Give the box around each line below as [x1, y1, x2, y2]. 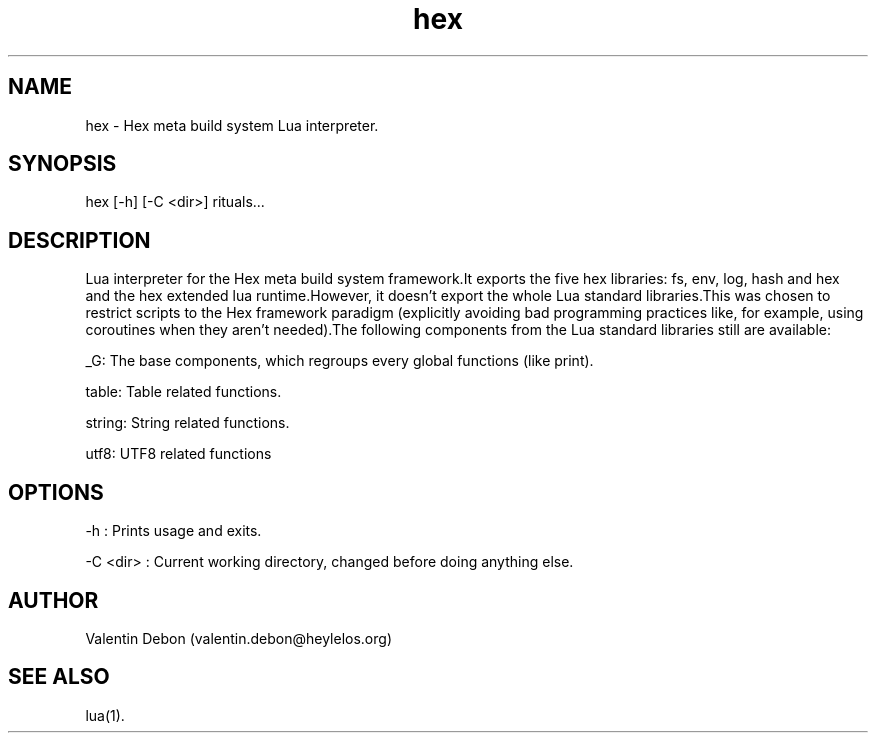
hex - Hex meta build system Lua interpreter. [85, 116, 379, 134]
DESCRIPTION [8, 227, 151, 253]
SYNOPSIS [8, 151, 117, 177]
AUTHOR [8, 587, 99, 613]
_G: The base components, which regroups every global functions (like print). [85, 352, 594, 370]
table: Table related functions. [85, 383, 282, 401]
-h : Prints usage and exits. [85, 522, 262, 540]
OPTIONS [8, 479, 104, 505]
